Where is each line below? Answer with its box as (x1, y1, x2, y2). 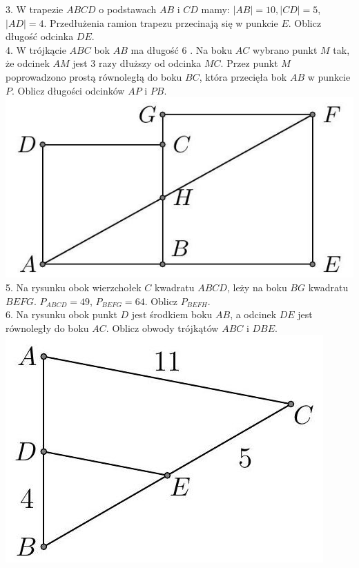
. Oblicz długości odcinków (12, 83, 125, 97)
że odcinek (6, 56, 50, 70)
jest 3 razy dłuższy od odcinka (72, 56, 202, 70)
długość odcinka (6, 29, 74, 43)
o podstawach (99, 2, 157, 16)
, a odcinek (230, 307, 277, 322)
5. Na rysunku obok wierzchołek (6, 280, 142, 295)
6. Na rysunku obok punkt (6, 307, 117, 322)
